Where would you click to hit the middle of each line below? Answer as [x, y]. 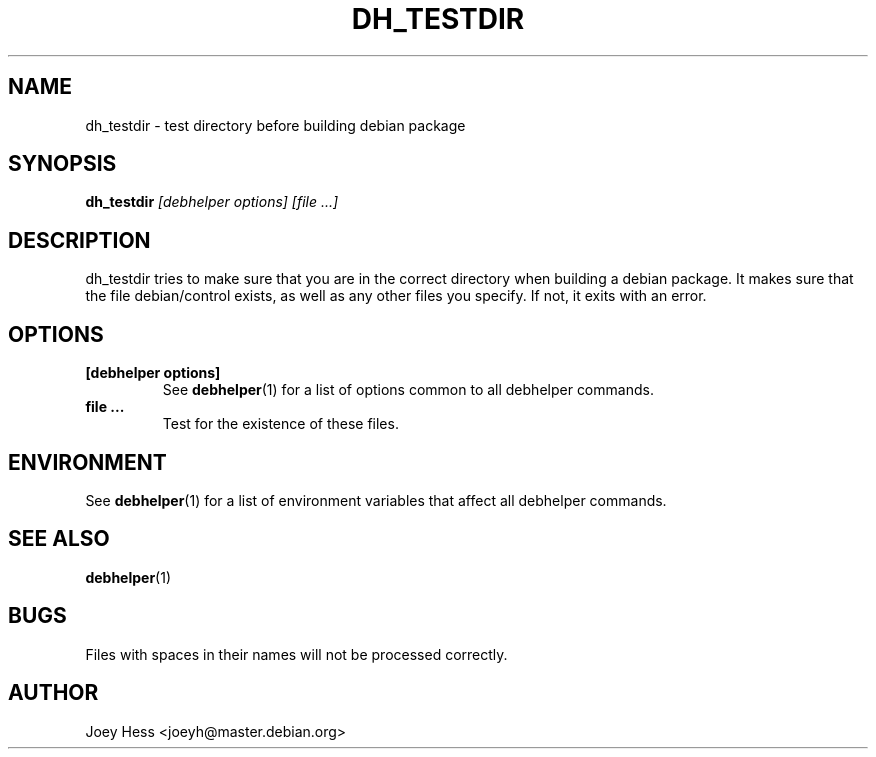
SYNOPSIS [62, 164]
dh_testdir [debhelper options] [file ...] [212, 202]
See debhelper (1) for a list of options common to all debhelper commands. [408, 390]
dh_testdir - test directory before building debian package [275, 125]
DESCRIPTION [79, 240]
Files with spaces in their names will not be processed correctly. [296, 654]
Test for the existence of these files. [280, 424]
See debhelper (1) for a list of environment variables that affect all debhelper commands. [376, 500]
